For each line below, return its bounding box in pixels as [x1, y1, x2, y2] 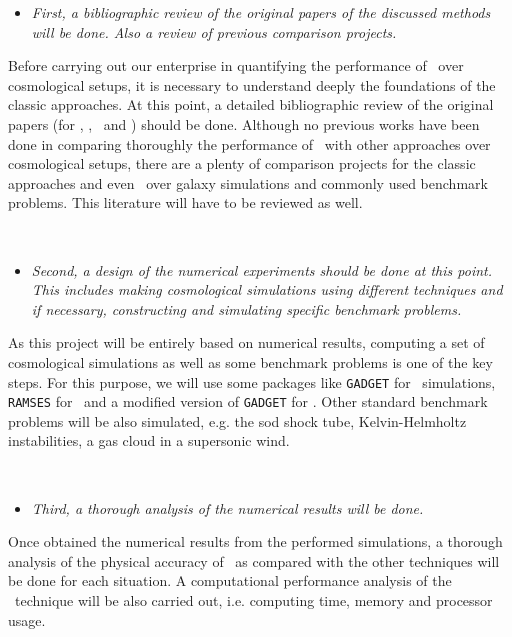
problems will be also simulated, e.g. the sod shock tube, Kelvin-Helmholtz [8, 410, 467, 431]
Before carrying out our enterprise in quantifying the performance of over [8, 55, 464, 76]
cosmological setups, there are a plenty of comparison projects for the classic [8, 153, 476, 174]
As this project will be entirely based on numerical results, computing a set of [8, 332, 485, 353]
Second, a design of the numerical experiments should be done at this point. [31, 259, 493, 280]
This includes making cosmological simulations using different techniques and [31, 279, 503, 300]
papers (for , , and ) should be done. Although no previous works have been [8, 113, 480, 134]
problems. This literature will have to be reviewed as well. [8, 192, 363, 213]
